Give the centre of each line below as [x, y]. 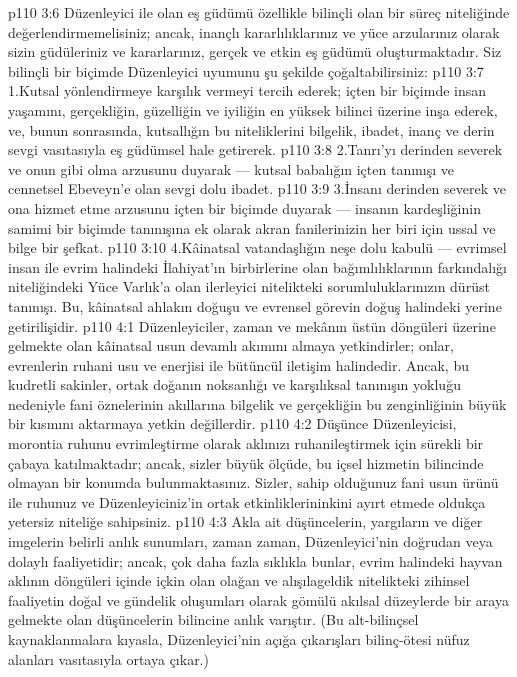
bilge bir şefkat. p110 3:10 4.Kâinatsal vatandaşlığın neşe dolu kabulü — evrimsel [257, 247]
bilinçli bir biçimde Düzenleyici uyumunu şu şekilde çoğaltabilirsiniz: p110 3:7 [246, 70]
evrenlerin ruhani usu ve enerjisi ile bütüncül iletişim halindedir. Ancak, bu [238, 364]
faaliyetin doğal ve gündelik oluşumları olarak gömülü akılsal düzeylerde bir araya [258, 599]
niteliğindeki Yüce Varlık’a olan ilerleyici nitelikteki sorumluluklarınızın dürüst [249, 286]
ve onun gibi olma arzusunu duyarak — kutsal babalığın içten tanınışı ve [231, 168]
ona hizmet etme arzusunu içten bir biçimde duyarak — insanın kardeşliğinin [244, 207]
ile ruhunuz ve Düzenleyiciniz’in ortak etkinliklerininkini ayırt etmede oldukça [247, 501]
